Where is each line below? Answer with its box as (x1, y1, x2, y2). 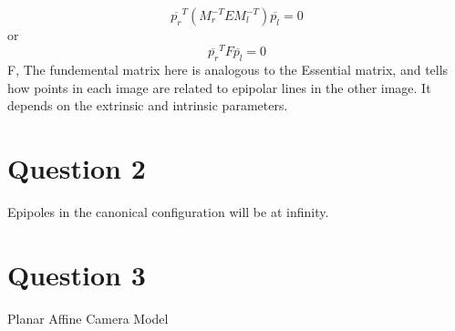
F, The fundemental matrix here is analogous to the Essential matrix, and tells (7, 60, 449, 79)
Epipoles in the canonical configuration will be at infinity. (7, 202, 329, 222)
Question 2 (7, 150, 146, 187)
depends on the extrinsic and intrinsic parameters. (7, 96, 288, 115)
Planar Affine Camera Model (7, 308, 169, 327)
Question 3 (7, 255, 146, 293)
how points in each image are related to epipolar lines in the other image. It (7, 78, 431, 97)
